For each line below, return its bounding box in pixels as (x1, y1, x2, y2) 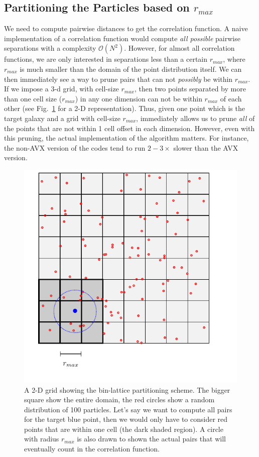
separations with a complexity (4, 43, 96, 53)
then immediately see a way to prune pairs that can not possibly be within (4, 73, 233, 84)
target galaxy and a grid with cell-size (4, 112, 120, 123)
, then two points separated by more (135, 83, 246, 94)
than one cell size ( (4, 93, 62, 103)
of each (220, 93, 242, 103)
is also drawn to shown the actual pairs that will (77, 433, 226, 444)
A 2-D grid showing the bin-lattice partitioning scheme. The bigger (24, 384, 230, 395)
